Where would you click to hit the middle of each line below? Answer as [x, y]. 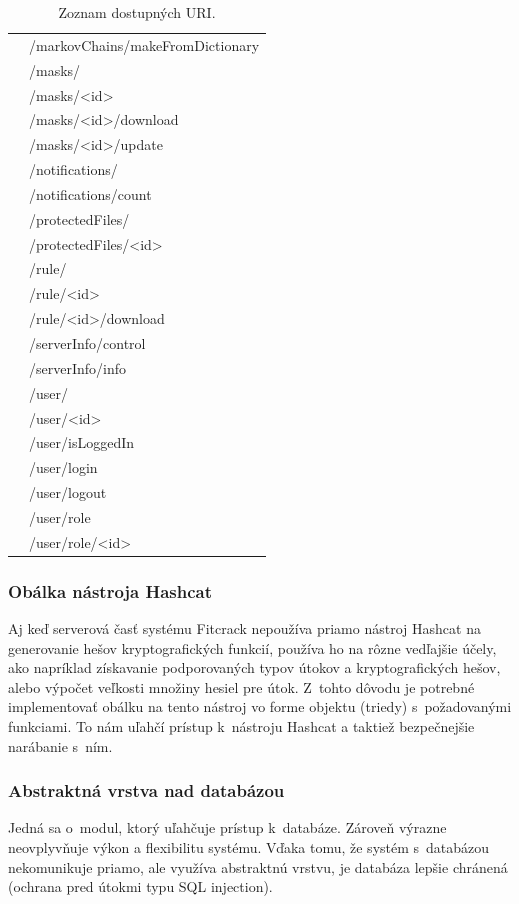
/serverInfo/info [78, 367]
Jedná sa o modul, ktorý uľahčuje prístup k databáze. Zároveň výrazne [227, 827]
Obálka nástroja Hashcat [110, 590]
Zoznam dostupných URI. [137, 12]
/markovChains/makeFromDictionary [144, 44]
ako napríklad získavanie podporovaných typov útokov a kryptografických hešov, [254, 667]
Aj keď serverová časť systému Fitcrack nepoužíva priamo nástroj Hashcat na [244, 628]
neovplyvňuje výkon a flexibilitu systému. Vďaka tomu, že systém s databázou [249, 847]
